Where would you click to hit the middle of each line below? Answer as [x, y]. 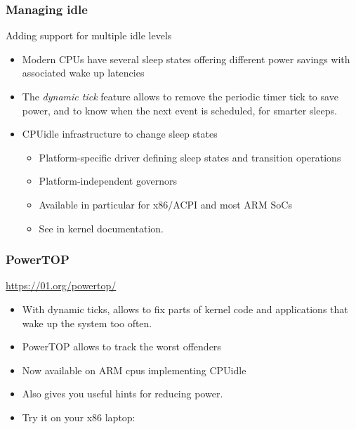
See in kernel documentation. [101, 228]
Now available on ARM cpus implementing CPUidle [134, 370]
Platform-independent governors [108, 181]
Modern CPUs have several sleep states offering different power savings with [186, 59]
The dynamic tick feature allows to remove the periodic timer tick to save [180, 96]
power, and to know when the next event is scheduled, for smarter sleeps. [179, 110]
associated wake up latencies [83, 73]
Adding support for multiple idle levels [89, 35]
